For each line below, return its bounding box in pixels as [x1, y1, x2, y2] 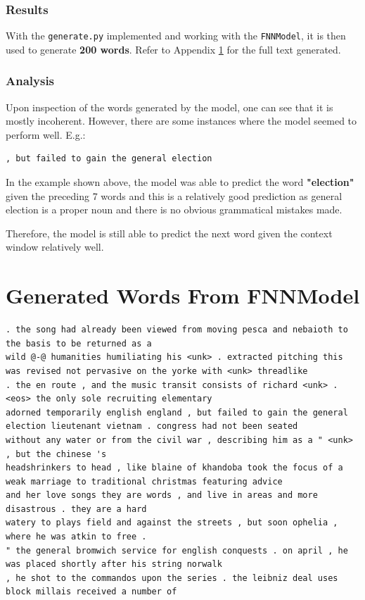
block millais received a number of [6, 587, 177, 597]
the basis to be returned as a [6, 338, 152, 349]
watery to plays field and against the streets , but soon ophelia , [6, 518, 338, 528]
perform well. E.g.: [6, 127, 86, 142]
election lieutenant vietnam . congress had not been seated [6, 421, 298, 432]
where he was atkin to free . [6, 532, 147, 542]
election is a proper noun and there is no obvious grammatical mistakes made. [6, 202, 342, 217]
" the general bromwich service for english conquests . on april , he [6, 545, 348, 556]
